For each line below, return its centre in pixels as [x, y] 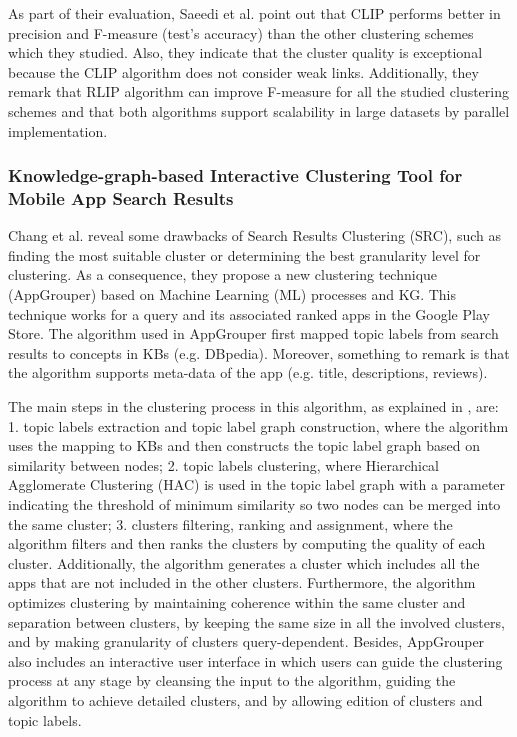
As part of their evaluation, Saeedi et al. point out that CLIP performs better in [254, 13]
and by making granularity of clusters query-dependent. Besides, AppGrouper [246, 641]
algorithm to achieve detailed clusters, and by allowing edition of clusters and [245, 699]
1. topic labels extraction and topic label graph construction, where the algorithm [258, 425]
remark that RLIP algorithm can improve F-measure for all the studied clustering [259, 91]
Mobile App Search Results [121, 198]
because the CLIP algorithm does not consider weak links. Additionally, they [243, 71]
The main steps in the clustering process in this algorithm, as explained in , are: [253, 406]
